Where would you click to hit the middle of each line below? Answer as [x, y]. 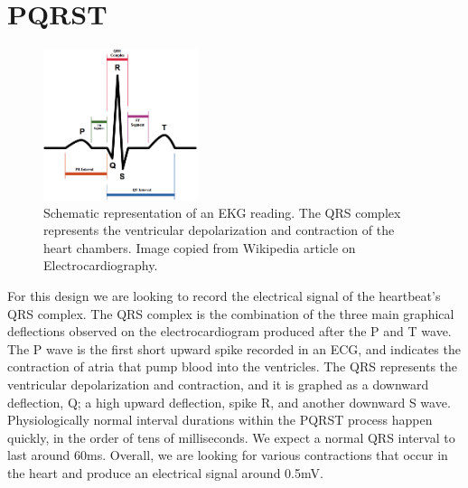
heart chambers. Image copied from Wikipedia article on [200, 247]
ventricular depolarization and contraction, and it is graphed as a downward [218, 385]
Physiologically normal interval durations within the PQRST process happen [220, 420]
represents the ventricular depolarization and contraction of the [219, 230]
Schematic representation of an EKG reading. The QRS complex [222, 212]
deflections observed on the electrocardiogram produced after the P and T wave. [229, 331]
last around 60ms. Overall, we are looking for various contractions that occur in [228, 455]
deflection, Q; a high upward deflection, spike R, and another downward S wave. [229, 402]
